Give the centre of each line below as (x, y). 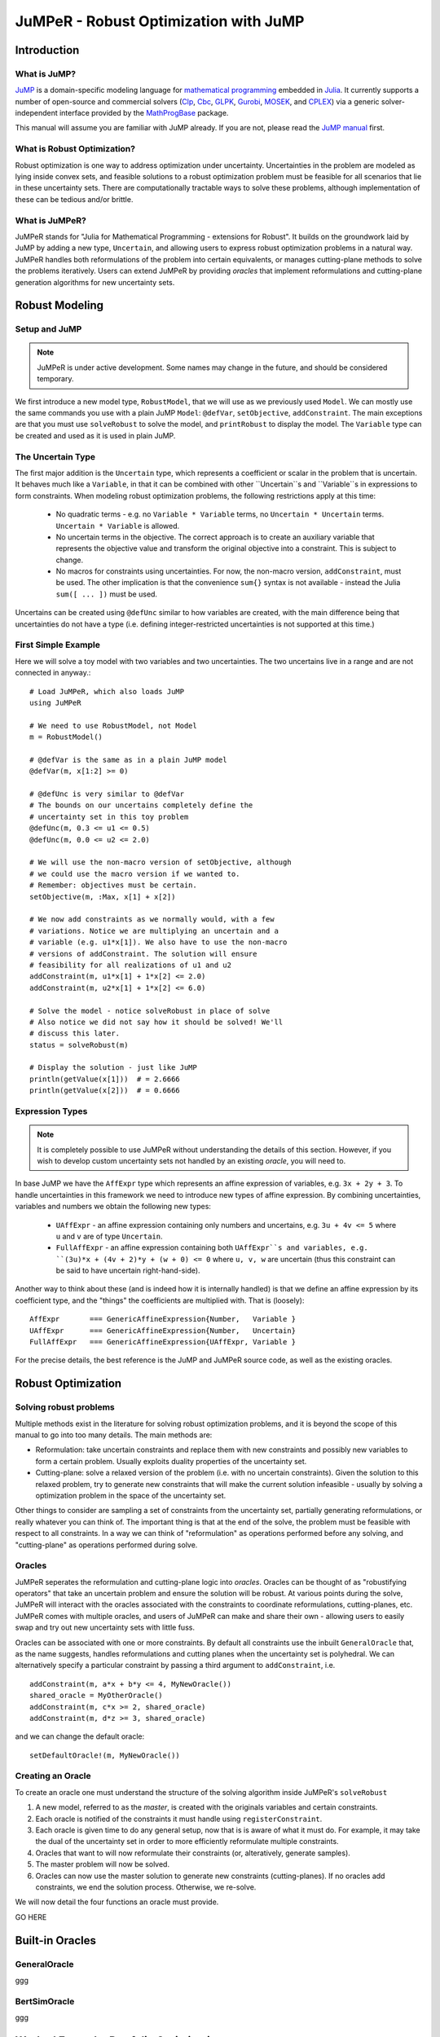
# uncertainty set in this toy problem (109, 816)
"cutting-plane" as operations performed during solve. (106, 1545)
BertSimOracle (45, 2001)
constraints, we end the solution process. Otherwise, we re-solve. (146, 1887)
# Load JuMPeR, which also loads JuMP (107, 691)
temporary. (55, 379)
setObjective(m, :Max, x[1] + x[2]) (103, 897)
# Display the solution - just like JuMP (113, 1068)
